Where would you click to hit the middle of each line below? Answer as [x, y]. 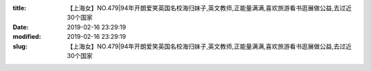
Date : [21, 27]
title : [20, 8]
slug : [20, 46]
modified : [27, 37]
